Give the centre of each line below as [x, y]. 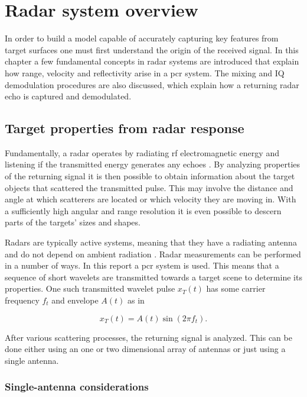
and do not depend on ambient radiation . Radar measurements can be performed [153, 254]
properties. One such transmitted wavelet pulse [90, 288]
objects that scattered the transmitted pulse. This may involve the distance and [149, 187]
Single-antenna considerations [77, 387]
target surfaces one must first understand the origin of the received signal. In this [152, 49]
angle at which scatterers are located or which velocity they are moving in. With [151, 199]
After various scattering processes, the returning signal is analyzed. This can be [148, 337]
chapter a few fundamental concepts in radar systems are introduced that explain [152, 61]
